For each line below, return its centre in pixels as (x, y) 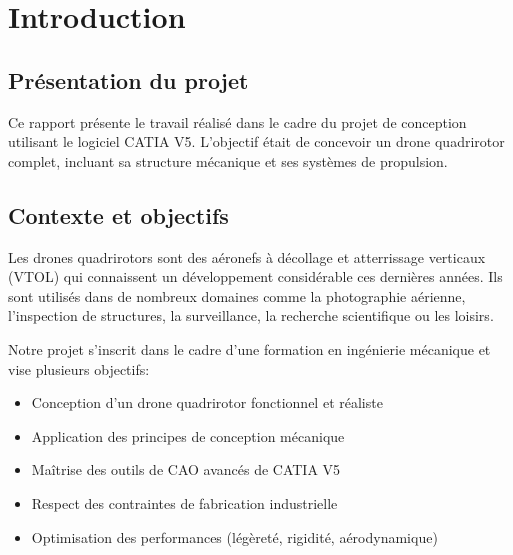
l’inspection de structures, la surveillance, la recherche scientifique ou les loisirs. (251, 315)
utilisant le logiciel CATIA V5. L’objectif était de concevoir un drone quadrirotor (256, 141)
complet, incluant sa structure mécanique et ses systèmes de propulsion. (228, 160)
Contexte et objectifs (118, 214)
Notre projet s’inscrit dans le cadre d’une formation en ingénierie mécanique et (249, 348)
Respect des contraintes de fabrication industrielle (184, 502)
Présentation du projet (128, 79)
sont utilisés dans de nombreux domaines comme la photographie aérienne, (237, 295)
